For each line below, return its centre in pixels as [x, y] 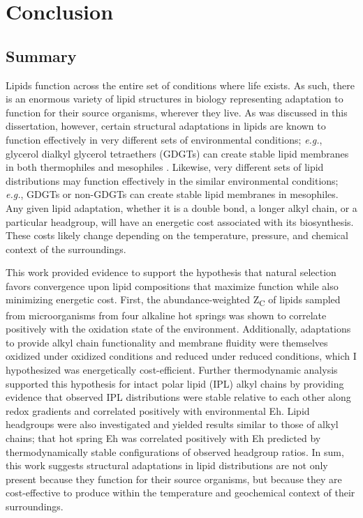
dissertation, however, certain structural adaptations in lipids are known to [166, 126]
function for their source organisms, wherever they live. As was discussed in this [177, 112]
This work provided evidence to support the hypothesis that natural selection [171, 272]
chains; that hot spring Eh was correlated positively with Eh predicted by [163, 437]
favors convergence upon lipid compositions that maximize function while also [172, 285]
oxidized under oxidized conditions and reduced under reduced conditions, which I [181, 356]
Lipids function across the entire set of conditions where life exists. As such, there [180, 85]
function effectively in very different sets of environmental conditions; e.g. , [164, 139]
